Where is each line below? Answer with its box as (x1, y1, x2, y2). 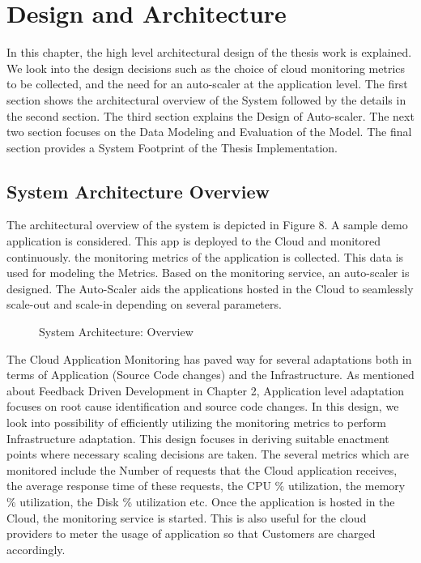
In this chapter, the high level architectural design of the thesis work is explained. (6, 44, 412, 61)
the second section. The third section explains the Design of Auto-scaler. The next (6, 107, 415, 124)
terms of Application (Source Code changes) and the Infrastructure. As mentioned (6, 366, 415, 383)
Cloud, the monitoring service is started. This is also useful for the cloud (6, 509, 367, 526)
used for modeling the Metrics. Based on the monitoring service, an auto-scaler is (6, 264, 410, 281)
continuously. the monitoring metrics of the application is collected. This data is (6, 248, 404, 265)
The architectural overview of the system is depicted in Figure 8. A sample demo (6, 216, 408, 233)
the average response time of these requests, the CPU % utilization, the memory (6, 477, 406, 494)
